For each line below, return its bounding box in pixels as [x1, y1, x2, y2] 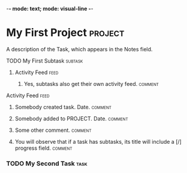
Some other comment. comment [14, 126, 92, 134]
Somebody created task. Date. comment [14, 103, 112, 110]
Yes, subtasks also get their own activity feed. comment [23, 80, 159, 87]
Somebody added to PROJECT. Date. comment [14, 115, 128, 122]
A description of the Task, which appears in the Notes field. [6, 45, 153, 52]
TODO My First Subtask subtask [6, 57, 83, 64]
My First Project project [6, 26, 125, 39]
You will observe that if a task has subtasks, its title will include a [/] [14, 138, 182, 145]
